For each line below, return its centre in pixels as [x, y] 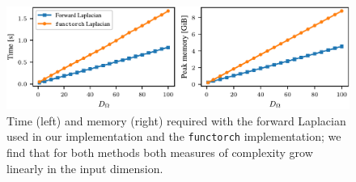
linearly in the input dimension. [85, 168]
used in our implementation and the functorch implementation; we [174, 136]
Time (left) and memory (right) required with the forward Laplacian [176, 120]
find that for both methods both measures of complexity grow [160, 152]
